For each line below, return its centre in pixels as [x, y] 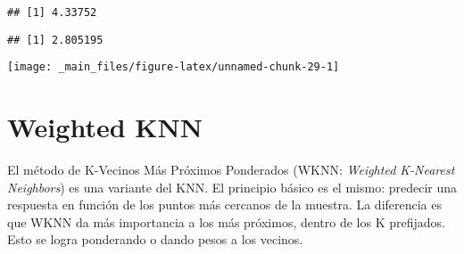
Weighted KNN [105, 127]
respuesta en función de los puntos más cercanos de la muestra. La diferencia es [225, 205]
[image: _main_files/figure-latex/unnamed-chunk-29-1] [174, 67]
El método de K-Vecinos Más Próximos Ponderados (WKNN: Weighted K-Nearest [231, 170]
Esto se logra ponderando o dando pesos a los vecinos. [155, 239]
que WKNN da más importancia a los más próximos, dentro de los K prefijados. [226, 221]
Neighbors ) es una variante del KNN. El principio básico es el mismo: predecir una [232, 187]
